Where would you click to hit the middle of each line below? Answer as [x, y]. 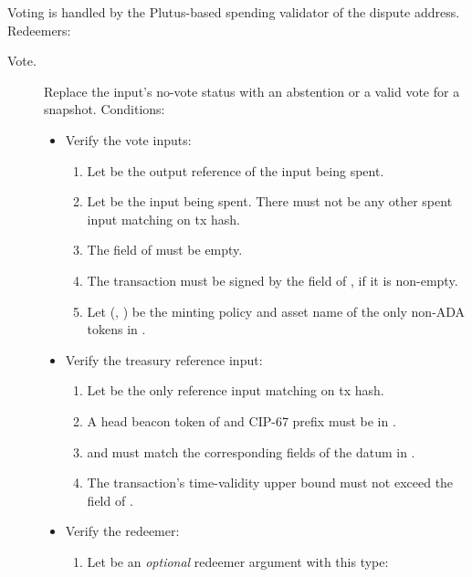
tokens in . [116, 329]
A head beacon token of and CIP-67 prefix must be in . [241, 420]
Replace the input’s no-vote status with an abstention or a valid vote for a [252, 91]
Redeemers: [39, 30]
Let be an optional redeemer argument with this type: [238, 561]
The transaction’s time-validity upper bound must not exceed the [270, 483]
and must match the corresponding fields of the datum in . [251, 451]
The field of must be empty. [165, 250]
